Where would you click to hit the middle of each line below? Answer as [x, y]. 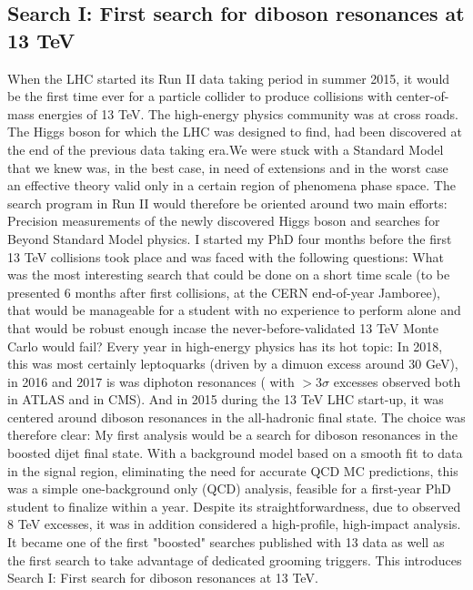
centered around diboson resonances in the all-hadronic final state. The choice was [236, 417]
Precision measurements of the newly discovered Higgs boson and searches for [224, 221]
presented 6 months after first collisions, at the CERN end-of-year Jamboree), [224, 292]
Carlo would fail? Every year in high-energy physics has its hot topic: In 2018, [225, 346]
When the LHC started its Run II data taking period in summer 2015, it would [229, 78]
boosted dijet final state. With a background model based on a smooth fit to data [235, 453]
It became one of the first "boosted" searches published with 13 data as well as [226, 542]
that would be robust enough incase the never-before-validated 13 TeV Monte [223, 327]
